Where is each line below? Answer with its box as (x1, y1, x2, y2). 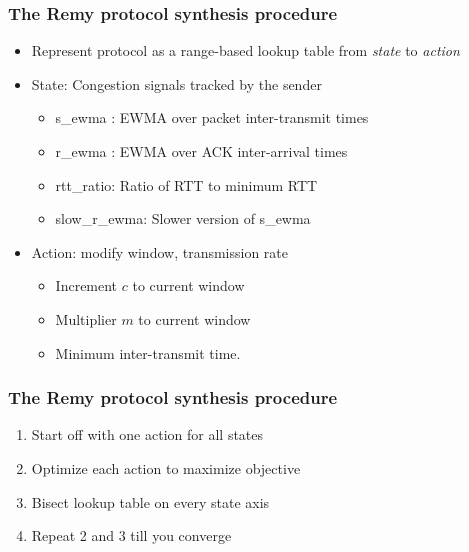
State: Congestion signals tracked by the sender (31, 73, 322, 94)
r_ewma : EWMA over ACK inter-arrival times (55, 141, 348, 161)
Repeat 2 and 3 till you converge (31, 525, 232, 546)
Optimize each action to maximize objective (31, 457, 301, 478)
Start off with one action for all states (31, 424, 264, 445)
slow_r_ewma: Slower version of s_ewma (55, 208, 311, 229)
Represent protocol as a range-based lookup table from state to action (31, 40, 460, 61)
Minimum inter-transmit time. (55, 342, 241, 363)
